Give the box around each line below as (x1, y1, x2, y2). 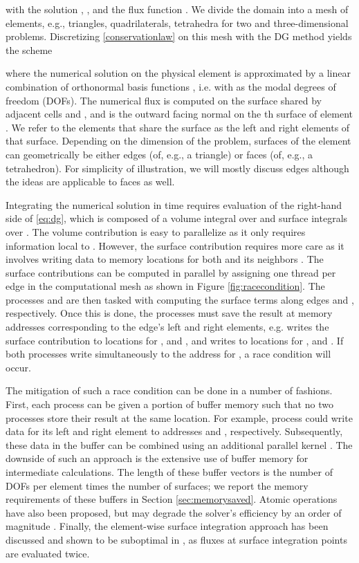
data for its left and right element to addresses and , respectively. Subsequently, (6, 424, 343, 439)
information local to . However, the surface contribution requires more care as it (6, 238, 344, 252)
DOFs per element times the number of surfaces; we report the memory (6, 478, 309, 492)
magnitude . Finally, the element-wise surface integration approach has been (6, 519, 329, 533)
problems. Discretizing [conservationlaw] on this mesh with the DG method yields (6, 29, 352, 44)
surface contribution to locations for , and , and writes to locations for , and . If (6, 333, 344, 347)
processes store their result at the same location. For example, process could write (6, 410, 353, 425)
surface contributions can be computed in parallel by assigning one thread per (6, 265, 336, 279)
